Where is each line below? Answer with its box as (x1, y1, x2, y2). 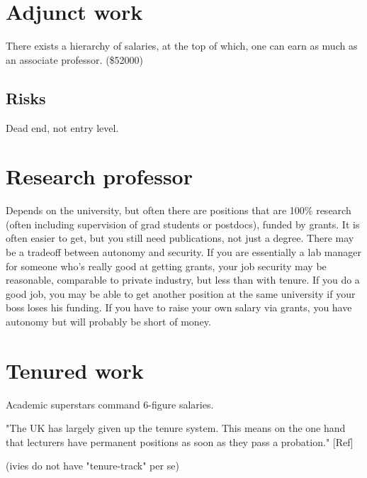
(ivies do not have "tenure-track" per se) (6, 458, 179, 473)
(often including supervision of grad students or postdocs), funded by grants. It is (6, 216, 360, 231)
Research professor (6, 162, 193, 191)
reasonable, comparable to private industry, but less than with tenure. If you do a (6, 272, 360, 287)
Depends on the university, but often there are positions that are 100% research (6, 203, 351, 218)
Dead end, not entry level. (6, 120, 119, 135)
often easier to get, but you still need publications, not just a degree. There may (6, 230, 354, 245)
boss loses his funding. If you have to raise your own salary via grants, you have (6, 300, 352, 315)
